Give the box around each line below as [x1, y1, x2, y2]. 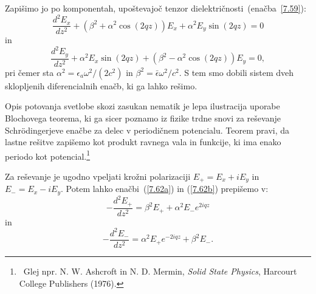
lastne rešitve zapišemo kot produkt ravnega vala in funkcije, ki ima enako [5, 135, 281, 148]
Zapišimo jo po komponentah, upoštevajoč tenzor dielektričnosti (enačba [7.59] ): [5, 2, 306, 14]
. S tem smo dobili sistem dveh [179, 66, 294, 78]
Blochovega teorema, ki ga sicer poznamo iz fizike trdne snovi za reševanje [5, 111, 281, 124]
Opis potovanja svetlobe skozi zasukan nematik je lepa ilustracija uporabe [5, 100, 280, 112]
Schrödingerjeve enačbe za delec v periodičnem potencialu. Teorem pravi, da [5, 123, 290, 136]
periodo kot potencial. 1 [5, 148, 91, 162]
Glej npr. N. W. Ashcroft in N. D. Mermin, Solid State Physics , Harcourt [23, 265, 297, 277]
